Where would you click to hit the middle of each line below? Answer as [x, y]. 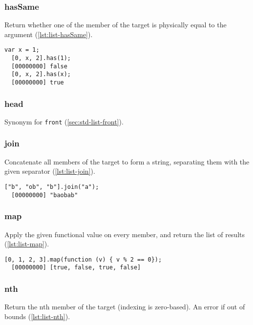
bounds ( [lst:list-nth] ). [37, 316]
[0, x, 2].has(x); [41, 74]
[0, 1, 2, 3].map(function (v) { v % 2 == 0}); [83, 259]
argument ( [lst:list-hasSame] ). [49, 34]
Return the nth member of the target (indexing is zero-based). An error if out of [125, 307]
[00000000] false [39, 66]
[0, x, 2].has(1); [41, 58]
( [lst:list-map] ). [27, 244]
